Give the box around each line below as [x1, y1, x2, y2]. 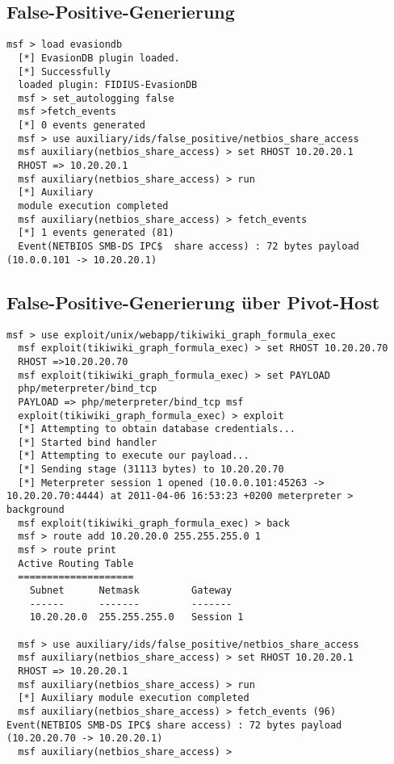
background [6, 504, 65, 516]
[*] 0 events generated [18, 120, 145, 132]
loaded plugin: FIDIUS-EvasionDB [18, 79, 198, 91]
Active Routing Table [18, 557, 134, 569]
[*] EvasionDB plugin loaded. [18, 52, 180, 64]
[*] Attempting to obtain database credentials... [18, 423, 295, 435]
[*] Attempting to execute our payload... [18, 450, 249, 462]
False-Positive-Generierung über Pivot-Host [6, 289, 380, 314]
